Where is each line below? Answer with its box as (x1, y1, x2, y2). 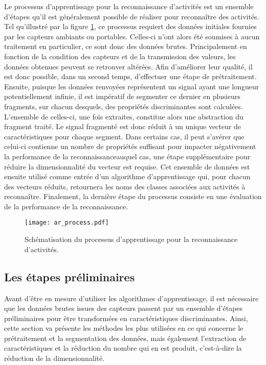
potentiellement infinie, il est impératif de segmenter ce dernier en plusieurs (4, 91, 240, 102)
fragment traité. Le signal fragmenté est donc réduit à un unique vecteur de (4, 121, 241, 132)
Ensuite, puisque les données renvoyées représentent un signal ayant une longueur (4, 81, 259, 91)
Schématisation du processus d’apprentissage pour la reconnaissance (25, 234, 238, 245)
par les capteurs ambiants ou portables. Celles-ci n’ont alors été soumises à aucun (4, 31, 260, 41)
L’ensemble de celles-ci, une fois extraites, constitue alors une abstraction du (4, 111, 243, 121)
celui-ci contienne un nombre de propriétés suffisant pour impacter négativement (4, 141, 256, 152)
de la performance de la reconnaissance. (4, 201, 128, 211)
